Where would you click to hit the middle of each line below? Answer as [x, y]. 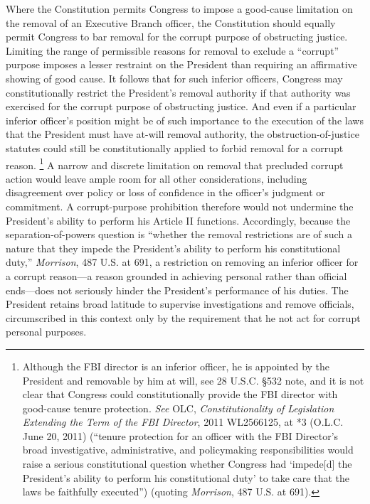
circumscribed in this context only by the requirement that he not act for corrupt [183, 317]
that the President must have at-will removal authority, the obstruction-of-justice [183, 134]
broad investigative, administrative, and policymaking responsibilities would [188, 450]
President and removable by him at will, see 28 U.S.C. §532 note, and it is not [193, 380]
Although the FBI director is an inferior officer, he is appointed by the [176, 366]
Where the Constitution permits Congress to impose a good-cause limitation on [179, 9]
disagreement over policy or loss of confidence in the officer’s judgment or [165, 192]
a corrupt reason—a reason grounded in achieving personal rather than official [176, 275]
